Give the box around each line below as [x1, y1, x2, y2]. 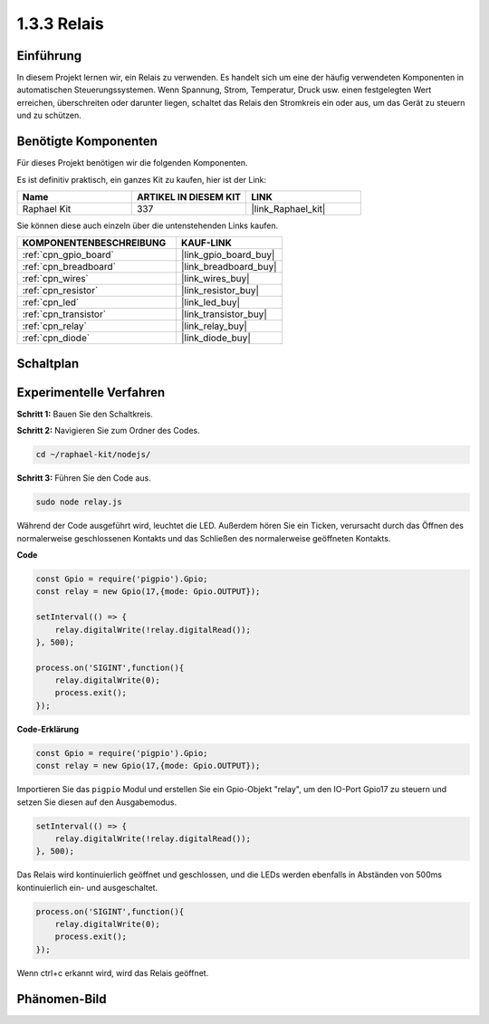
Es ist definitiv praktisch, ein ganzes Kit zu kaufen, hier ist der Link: [16, 174, 267, 185]
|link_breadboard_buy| [181, 261, 277, 273]
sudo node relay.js [35, 497, 122, 507]
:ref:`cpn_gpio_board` [22, 249, 114, 262]
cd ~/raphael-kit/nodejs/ [35, 449, 151, 460]
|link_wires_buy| [181, 273, 250, 285]
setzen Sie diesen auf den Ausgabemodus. [16, 797, 177, 808]
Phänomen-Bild [16, 991, 107, 1007]
